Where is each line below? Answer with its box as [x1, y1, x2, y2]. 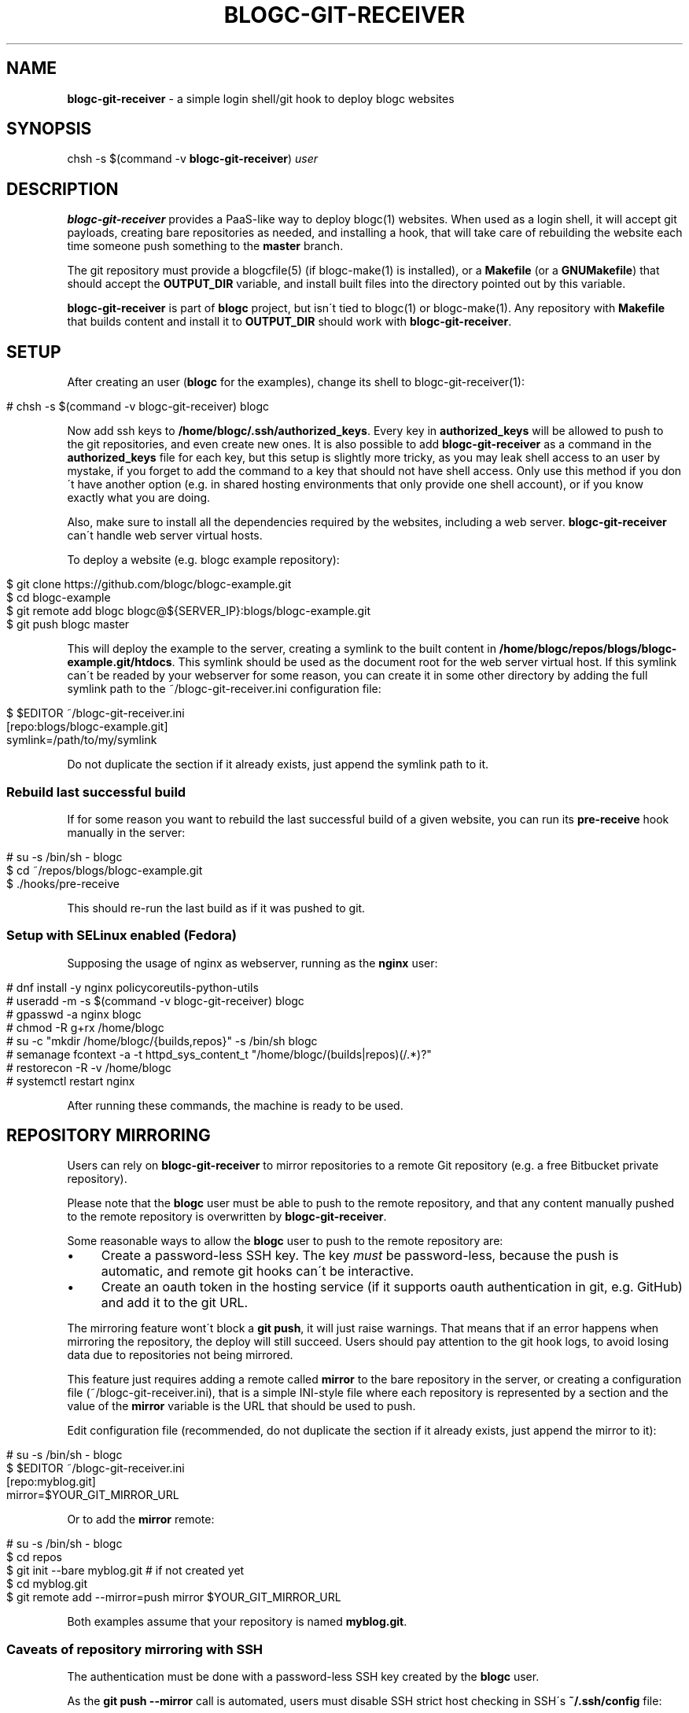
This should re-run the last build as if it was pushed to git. [67, 901, 366, 915]
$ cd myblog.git [6, 1577, 87, 1591]
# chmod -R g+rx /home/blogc [6, 1020, 164, 1034]
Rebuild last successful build [6, 783, 186, 800]
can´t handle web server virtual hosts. [67, 529, 263, 543]
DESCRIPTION [6, 179, 119, 199]
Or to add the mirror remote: [67, 1512, 215, 1527]
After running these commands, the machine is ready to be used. [67, 1098, 403, 1112]
